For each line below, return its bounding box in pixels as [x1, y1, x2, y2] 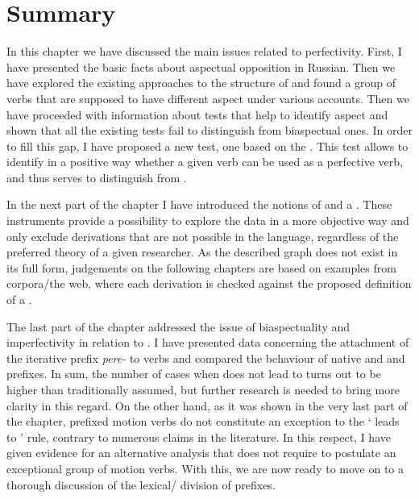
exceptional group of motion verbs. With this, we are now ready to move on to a [6, 459, 404, 476]
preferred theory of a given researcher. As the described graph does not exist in [6, 243, 398, 260]
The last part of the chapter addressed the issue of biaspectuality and [6, 318, 351, 335]
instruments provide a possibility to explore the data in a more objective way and [6, 212, 409, 229]
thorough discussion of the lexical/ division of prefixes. [6, 476, 276, 493]
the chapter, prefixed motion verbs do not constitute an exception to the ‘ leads [6, 413, 400, 430]
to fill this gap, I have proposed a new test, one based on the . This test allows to [6, 137, 409, 154]
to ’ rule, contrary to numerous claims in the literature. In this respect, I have [6, 428, 391, 445]
